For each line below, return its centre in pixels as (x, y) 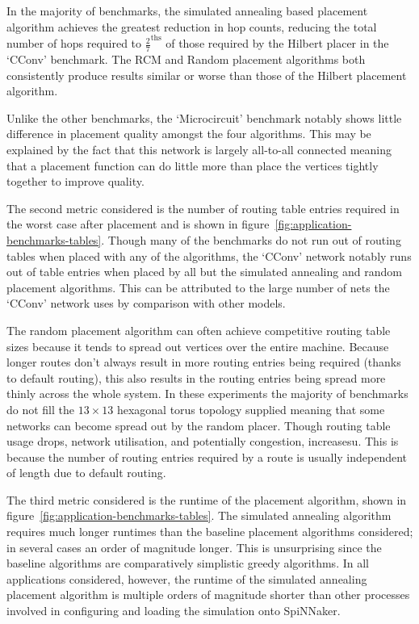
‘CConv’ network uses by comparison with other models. (146, 303)
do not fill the (41, 409)
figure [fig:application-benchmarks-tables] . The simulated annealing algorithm (199, 515)
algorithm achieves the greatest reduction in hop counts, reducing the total (192, 26)
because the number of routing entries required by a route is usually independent (207, 456)
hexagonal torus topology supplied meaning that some (251, 409)
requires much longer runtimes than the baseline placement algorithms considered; (210, 532)
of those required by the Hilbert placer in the (277, 43)
